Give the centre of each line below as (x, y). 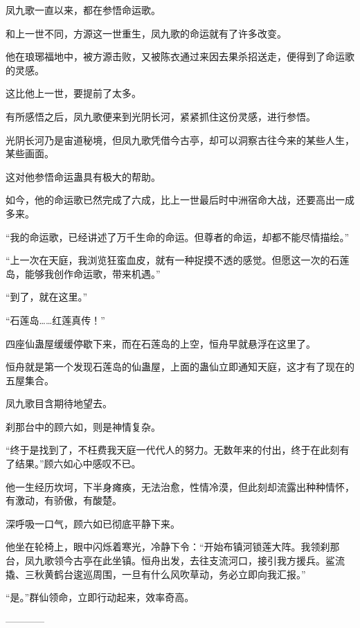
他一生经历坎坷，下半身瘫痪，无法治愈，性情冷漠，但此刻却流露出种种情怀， (180, 486)
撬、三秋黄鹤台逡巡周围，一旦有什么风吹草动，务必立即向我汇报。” (156, 574)
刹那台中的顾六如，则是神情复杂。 (83, 426)
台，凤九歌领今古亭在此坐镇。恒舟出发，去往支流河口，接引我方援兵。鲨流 (175, 560)
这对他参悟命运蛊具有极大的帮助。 (83, 176)
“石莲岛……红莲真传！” (55, 320)
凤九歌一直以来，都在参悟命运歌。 (83, 10)
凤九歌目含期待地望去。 (59, 403)
